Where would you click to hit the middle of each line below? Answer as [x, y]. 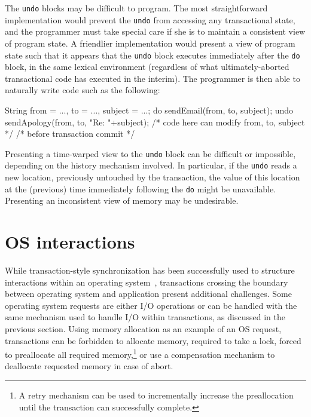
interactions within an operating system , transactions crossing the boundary [147, 282]
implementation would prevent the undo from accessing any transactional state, [150, 19]
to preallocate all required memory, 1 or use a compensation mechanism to [140, 353]
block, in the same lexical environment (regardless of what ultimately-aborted [147, 67]
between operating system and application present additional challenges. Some [148, 294]
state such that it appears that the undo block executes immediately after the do [153, 55]
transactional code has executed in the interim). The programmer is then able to [153, 78]
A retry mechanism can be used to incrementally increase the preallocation [156, 395]
